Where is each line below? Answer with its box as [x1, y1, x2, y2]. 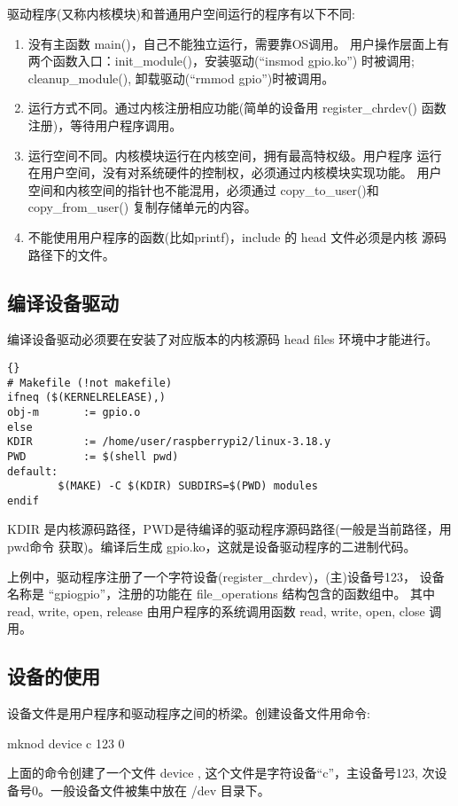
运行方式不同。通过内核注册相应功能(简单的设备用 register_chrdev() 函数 [27, 98, 446, 117]
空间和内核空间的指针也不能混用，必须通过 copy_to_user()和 [27, 180, 379, 199]
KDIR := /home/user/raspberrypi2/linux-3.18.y [7, 435, 331, 449]
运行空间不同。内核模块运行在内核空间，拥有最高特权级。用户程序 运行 [27, 145, 442, 164]
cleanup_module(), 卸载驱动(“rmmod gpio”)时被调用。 [27, 68, 335, 87]
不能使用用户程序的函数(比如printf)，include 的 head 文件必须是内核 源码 [27, 227, 446, 246]
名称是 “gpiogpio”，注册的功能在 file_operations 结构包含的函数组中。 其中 [7, 584, 436, 603]
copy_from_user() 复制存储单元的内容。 [27, 198, 257, 216]
